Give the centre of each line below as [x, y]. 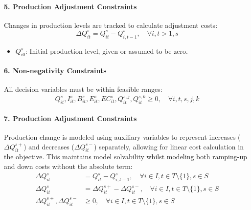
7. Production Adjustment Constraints [70, 118]
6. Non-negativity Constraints [55, 71]
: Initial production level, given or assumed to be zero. [106, 51]
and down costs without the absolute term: [68, 166]
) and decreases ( [49, 146]
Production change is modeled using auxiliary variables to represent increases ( [122, 136]
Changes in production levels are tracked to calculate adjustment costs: [111, 25]
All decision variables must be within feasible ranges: [83, 89]
